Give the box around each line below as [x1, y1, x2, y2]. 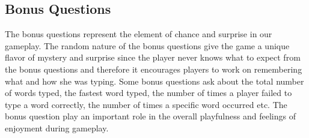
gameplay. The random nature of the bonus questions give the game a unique [5, 39, 290, 52]
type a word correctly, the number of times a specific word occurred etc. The [5, 98, 287, 110]
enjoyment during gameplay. [5, 121, 109, 134]
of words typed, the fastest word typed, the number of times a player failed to [5, 86, 292, 99]
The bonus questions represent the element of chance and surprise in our [5, 28, 272, 40]
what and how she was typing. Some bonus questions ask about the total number [5, 74, 304, 87]
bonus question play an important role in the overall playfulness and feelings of [5, 110, 296, 122]
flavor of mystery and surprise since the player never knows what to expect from [5, 51, 301, 64]
